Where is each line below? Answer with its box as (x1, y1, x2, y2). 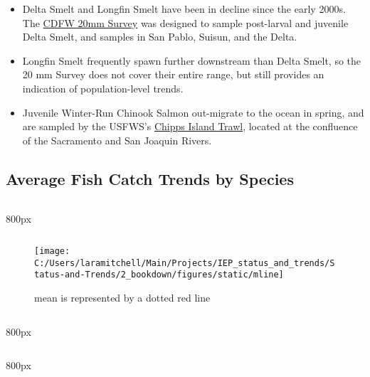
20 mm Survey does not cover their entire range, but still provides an (22, 67, 324, 82)
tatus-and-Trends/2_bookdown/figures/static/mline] (34, 270, 284, 280)
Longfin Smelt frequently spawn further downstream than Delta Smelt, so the (22, 53, 361, 68)
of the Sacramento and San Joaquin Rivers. (22, 132, 212, 147)
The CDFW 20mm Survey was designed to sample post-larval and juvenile (22, 15, 349, 30)
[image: (34, 246, 70, 257)
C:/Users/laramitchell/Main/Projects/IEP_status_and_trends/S (34, 257, 335, 268)
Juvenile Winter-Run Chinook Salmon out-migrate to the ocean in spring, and (22, 105, 364, 120)
